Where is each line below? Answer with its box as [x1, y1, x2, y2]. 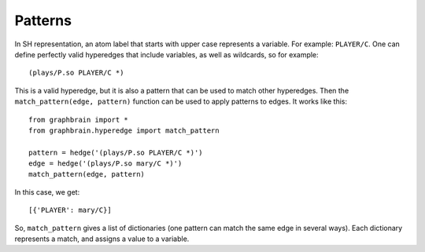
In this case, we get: [14, 187, 80, 196]
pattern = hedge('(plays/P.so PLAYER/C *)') [28, 148, 204, 157]
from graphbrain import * [28, 115, 129, 124]
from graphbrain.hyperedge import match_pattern [28, 126, 220, 135]
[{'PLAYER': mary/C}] [28, 206, 112, 215]
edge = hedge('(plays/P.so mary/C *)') [28, 159, 183, 168]
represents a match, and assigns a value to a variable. [14, 234, 190, 243]
